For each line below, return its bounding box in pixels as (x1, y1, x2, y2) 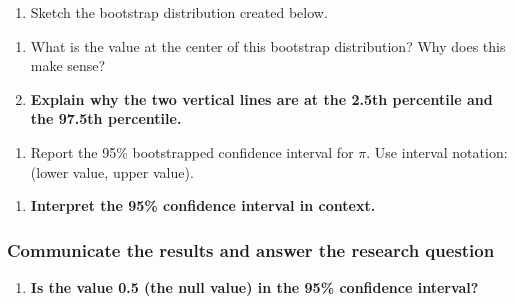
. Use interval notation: (366, 141, 508, 162)
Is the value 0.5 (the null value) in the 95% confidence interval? (30, 276, 479, 297)
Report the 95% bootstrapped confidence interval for (30, 141, 354, 162)
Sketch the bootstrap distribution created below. (30, 2, 328, 22)
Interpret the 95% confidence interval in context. (30, 195, 376, 216)
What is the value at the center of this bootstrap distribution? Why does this (30, 35, 506, 56)
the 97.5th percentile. (30, 108, 182, 129)
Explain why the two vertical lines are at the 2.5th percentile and (30, 88, 493, 109)
